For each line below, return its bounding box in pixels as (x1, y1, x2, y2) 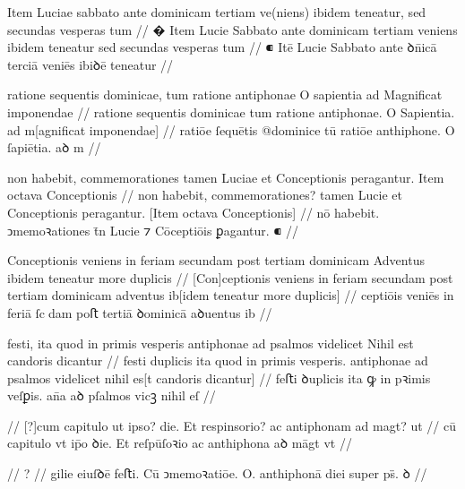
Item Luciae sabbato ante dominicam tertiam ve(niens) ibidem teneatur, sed (7, 3, 426, 21)
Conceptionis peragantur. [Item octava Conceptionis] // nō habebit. (7, 202, 380, 221)
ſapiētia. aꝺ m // (7, 138, 101, 157)
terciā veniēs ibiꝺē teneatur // (7, 55, 174, 73)
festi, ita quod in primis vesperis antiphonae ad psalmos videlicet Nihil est (7, 333, 414, 352)
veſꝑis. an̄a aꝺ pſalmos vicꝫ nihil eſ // (7, 386, 216, 405)
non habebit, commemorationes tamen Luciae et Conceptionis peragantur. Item (7, 167, 444, 186)
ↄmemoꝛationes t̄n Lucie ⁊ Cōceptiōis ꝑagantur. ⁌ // (7, 220, 298, 239)
